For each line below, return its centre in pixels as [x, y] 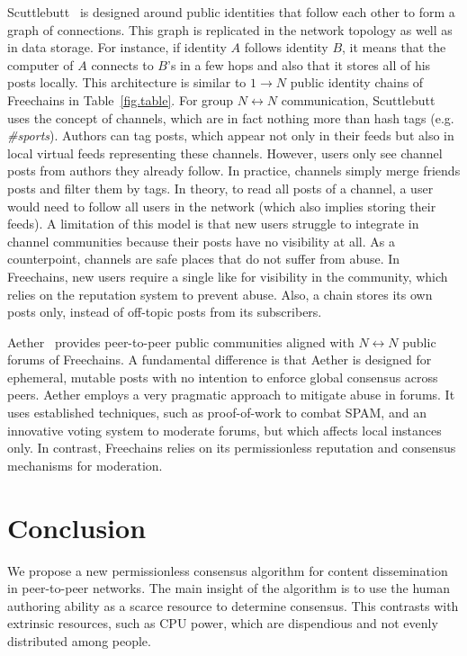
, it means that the [394, 47]
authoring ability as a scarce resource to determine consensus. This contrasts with [233, 605]
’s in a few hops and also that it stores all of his [299, 64]
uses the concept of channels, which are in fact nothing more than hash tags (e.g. [231, 117]
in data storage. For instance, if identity [117, 47]
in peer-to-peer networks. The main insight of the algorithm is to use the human [229, 588]
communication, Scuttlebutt [358, 99]
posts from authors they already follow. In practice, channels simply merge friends [234, 171]
